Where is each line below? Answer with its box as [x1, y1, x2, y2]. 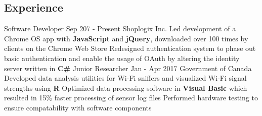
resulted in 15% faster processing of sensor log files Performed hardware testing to [4, 92, 258, 103]
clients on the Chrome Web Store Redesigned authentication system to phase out [4, 43, 256, 53]
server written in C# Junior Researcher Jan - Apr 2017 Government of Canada [4, 63, 252, 73]
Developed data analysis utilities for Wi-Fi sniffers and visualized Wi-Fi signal [4, 73, 247, 83]
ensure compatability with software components [4, 102, 152, 112]
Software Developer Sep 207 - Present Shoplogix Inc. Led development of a [4, 23, 236, 34]
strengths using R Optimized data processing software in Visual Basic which [4, 82, 247, 93]
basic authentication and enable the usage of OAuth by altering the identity [4, 52, 240, 63]
